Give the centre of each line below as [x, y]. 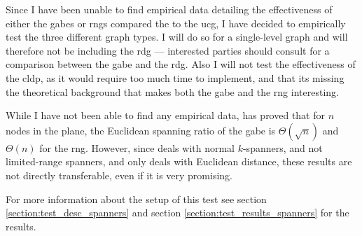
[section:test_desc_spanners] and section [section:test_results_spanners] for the [177, 213]
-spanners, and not [283, 147]
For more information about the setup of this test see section [136, 199]
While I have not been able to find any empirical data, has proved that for [166, 115]
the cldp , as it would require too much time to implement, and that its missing [175, 77]
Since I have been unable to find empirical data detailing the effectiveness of [169, 9]
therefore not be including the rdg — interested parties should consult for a [168, 50]
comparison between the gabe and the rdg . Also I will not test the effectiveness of [181, 64]
